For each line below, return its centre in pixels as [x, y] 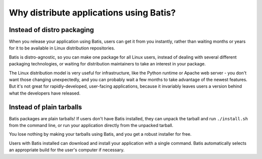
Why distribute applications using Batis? [92, 13]
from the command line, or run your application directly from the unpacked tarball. [91, 126]
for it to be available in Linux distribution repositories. [62, 48]
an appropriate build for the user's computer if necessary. [67, 150]
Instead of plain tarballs [46, 107]
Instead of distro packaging [51, 30]
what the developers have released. [45, 93]
